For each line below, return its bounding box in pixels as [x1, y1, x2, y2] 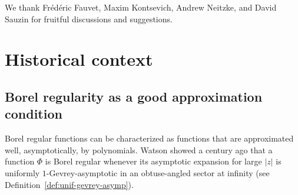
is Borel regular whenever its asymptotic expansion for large [45, 155, 262, 167]
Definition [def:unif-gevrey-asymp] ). [5, 178, 134, 190]
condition [5, 105, 62, 123]
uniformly [5, 166, 40, 179]
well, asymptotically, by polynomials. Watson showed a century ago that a [5, 143, 273, 156]
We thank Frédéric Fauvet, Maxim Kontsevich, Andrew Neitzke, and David [5, 1, 277, 13]
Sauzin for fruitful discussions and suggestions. [5, 12, 173, 25]
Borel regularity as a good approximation [5, 87, 263, 105]
